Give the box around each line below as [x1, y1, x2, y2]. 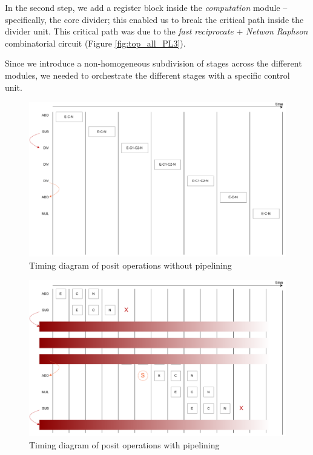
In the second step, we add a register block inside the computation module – [5, 1, 288, 13]
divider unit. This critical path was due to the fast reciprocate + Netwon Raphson [5, 25, 308, 38]
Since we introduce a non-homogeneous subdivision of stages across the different [5, 57, 302, 70]
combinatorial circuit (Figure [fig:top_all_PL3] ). [5, 36, 186, 49]
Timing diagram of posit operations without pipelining [29, 259, 232, 272]
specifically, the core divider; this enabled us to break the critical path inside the [5, 13, 304, 25]
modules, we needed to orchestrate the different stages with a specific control [5, 68, 290, 81]
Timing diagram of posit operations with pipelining [29, 438, 220, 451]
